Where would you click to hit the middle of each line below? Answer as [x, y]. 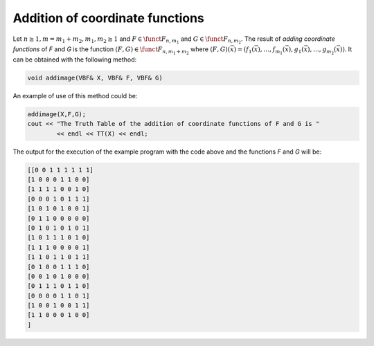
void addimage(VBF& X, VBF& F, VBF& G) [95, 78]
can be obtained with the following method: [75, 60]
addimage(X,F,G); [57, 114]
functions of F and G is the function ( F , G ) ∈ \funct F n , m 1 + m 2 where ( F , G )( [122, 50]
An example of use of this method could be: [75, 95]
